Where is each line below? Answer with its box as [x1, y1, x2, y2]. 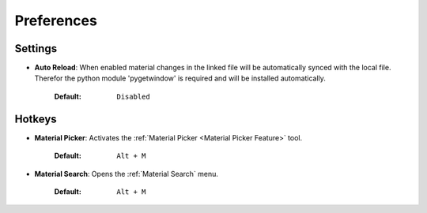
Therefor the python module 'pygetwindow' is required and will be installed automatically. [34, 73, 326, 83]
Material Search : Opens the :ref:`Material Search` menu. [34, 169, 219, 178]
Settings [14, 42, 58, 55]
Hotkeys [14, 112, 57, 125]
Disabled [116, 92, 150, 101]
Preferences [14, 12, 98, 29]
